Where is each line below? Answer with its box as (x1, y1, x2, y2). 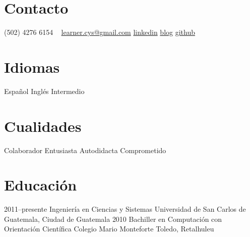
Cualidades (4, 115, 82, 136)
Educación (4, 174, 77, 195)
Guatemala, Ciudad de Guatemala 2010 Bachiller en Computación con (4, 213, 222, 224)
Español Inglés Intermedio (4, 85, 85, 96)
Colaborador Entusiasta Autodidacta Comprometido (4, 145, 166, 155)
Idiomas (4, 56, 60, 77)
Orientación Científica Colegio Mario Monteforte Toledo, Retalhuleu (4, 223, 214, 234)
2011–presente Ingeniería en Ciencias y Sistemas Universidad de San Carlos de (4, 204, 246, 214)
